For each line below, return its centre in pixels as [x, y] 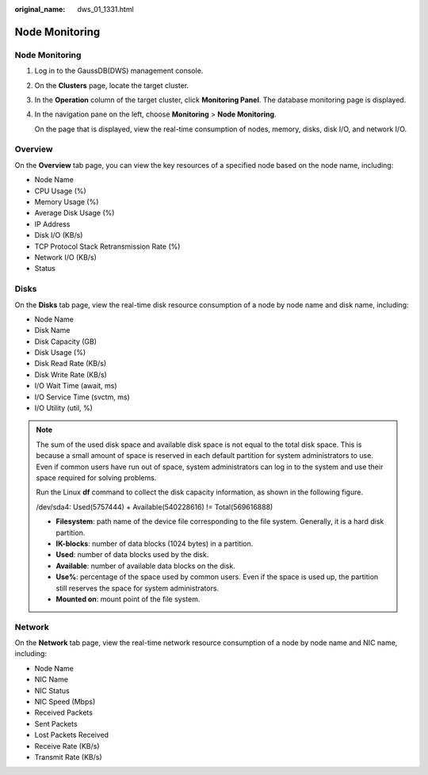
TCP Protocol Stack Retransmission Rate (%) [107, 246]
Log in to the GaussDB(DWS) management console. [119, 71]
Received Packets [63, 712]
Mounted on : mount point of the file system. [128, 599]
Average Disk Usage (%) [75, 213]
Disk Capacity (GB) [66, 342]
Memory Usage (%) [67, 202]
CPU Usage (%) [60, 191]
